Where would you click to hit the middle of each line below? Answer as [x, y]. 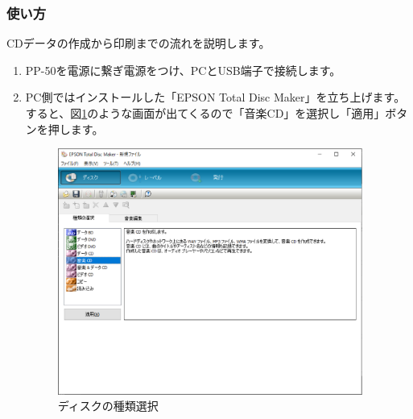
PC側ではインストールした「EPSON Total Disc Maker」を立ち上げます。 [215, 97]
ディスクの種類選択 [108, 406]
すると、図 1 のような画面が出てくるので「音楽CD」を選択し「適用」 [205, 113]
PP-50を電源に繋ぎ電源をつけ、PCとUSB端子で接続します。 [183, 70]
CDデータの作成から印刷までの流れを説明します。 [138, 43]
